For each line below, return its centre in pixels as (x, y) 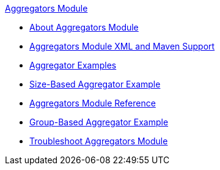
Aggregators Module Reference (93, 103)
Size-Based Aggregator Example (95, 84)
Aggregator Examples (73, 65)
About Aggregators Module (84, 27)
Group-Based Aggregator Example (99, 122)
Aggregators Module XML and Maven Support (122, 46)
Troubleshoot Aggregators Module (99, 141)
